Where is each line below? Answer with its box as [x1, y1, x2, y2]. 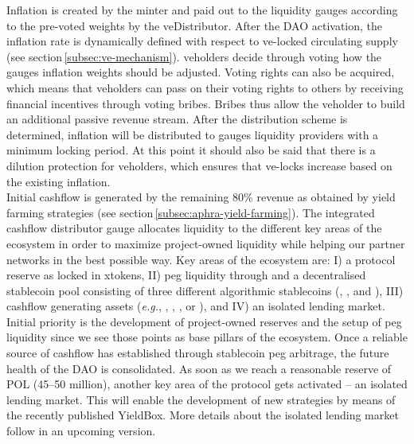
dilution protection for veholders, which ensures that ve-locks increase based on [6, 157, 393, 173]
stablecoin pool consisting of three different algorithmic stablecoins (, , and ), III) [6, 282, 404, 298]
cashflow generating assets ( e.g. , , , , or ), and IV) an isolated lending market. [6, 298, 385, 314]
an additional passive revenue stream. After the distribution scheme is [6, 111, 348, 127]
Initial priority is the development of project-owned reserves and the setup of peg [6, 313, 402, 329]
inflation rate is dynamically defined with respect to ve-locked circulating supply [6, 33, 398, 49]
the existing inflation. [6, 173, 111, 189]
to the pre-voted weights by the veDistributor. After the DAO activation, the [6, 17, 383, 33]
